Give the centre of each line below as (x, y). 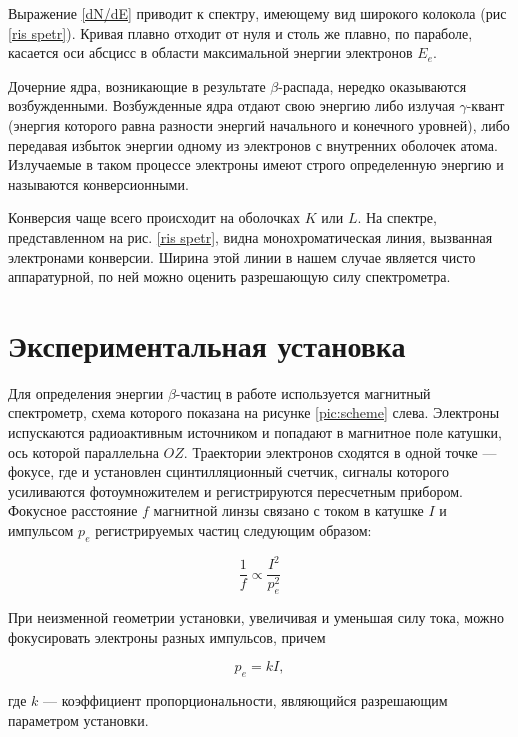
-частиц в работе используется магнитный (303, 392)
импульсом (41, 530)
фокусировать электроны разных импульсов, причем (167, 636)
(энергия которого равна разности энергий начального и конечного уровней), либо (259, 124)
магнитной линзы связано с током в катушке (288, 510)
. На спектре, (397, 217)
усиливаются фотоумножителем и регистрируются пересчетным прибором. (235, 490)
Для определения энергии (86, 392)
